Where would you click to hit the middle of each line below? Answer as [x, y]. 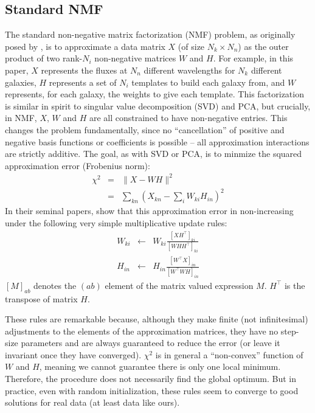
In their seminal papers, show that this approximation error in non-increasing [149, 211]
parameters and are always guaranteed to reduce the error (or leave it [151, 343]
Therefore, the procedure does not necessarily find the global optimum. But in [151, 379]
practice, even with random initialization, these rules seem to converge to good [152, 390]
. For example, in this [253, 58]
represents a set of [83, 82]
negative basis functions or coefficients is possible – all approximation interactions [157, 141]
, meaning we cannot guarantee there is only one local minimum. [160, 366]
